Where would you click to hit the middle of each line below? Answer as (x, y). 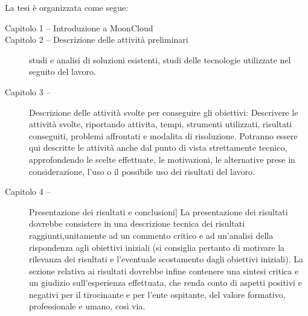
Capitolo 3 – (28, 91)
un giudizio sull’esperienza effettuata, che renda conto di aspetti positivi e (165, 283)
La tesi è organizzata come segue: (67, 7)
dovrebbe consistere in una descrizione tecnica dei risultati (137, 223)
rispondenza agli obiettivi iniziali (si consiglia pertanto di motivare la (157, 247)
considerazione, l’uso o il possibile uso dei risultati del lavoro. (142, 171)
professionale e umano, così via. (87, 306)
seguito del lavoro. (63, 71)
